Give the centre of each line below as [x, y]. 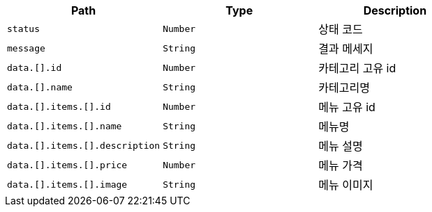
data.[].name [40, 87]
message [26, 48]
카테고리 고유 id [357, 68]
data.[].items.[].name [65, 126]
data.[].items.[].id [59, 106]
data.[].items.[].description [84, 145]
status [23, 28]
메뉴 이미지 [346, 185]
